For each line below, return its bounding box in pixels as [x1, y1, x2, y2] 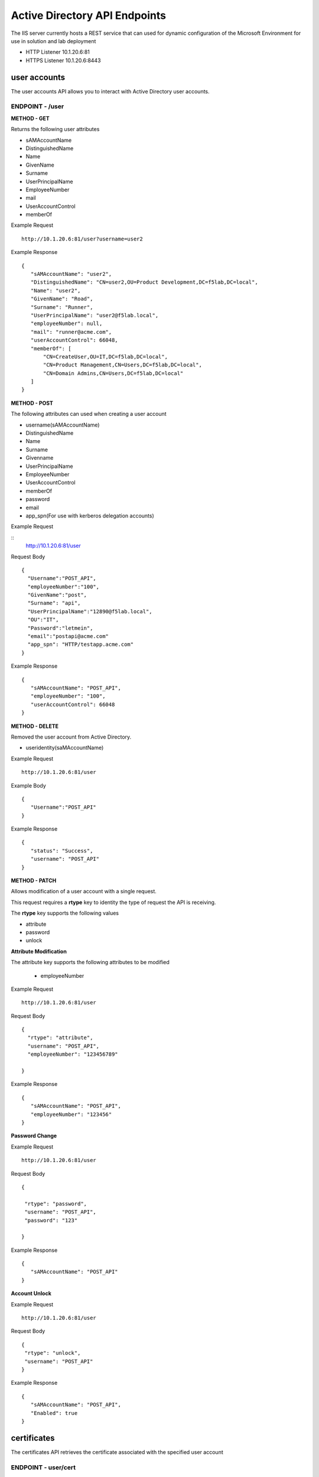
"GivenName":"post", [27, 591, 87, 598]
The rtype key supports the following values [11, 910, 119, 917]
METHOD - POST [11, 399, 53, 406]
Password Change [11, 1132, 57, 1140]
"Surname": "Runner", [30, 304, 93, 310]
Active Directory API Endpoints [11, 9, 167, 22]
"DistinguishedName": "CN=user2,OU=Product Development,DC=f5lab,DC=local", [30, 279, 258, 286]
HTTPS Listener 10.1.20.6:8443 [25, 57, 101, 64]
